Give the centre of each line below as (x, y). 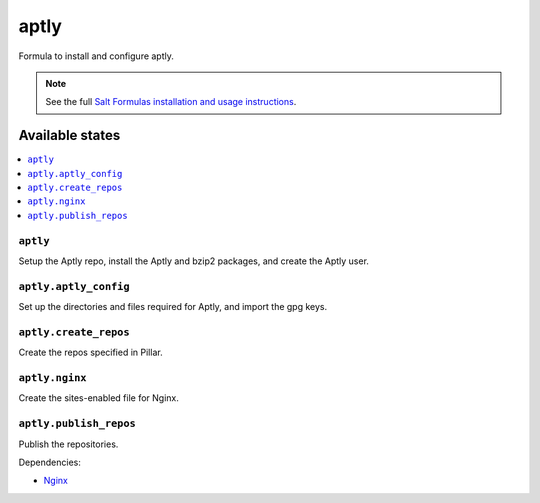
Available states (69, 135)
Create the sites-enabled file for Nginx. (98, 398)
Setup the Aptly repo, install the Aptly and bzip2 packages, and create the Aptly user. (194, 261)
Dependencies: (50, 462)
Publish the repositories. (68, 444)
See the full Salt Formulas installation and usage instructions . (171, 102)
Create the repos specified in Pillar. (91, 352)
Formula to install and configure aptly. (96, 56)
